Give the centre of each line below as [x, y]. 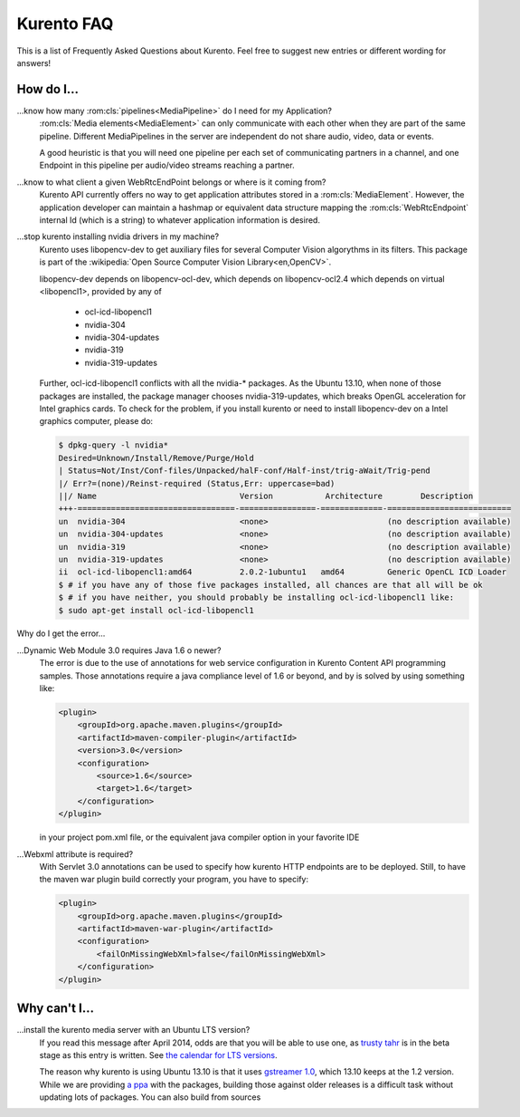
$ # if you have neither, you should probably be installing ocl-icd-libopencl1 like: [256, 597]
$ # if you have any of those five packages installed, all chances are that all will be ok [270, 585]
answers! [34, 63]
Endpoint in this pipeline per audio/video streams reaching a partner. [167, 165]
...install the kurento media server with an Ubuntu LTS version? [133, 1030]
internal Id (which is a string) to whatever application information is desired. [180, 220]
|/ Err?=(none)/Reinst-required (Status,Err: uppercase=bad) [197, 483]
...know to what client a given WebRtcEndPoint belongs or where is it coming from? [171, 182]
